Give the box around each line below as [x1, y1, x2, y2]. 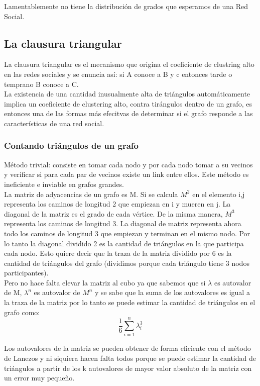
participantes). [4, 267, 49, 278]
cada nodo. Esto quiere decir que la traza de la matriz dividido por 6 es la [4, 248, 232, 258]
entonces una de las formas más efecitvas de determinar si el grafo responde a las [4, 108, 253, 119]
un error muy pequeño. [4, 372, 75, 383]
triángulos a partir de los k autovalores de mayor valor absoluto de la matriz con [4, 362, 252, 373]
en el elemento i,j [192, 188, 245, 199]
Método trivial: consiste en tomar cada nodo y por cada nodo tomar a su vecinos [4, 159, 253, 169]
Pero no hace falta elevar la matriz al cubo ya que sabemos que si [4, 277, 206, 287]
